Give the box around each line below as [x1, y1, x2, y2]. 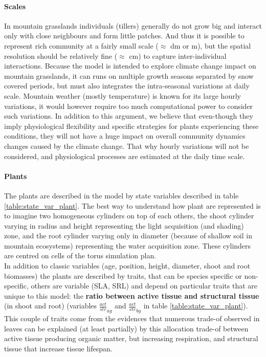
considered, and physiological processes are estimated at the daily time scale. [4, 150, 245, 161]
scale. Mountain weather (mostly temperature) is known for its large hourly [4, 90, 241, 101]
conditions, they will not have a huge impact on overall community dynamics [4, 130, 246, 141]
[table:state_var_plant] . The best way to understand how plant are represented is [4, 200, 261, 211]
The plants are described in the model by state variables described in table [4, 190, 239, 200]
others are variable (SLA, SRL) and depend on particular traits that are [31, 280, 258, 291]
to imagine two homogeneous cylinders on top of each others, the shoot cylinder [4, 210, 254, 221]
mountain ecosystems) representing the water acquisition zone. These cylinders [4, 240, 251, 251]
